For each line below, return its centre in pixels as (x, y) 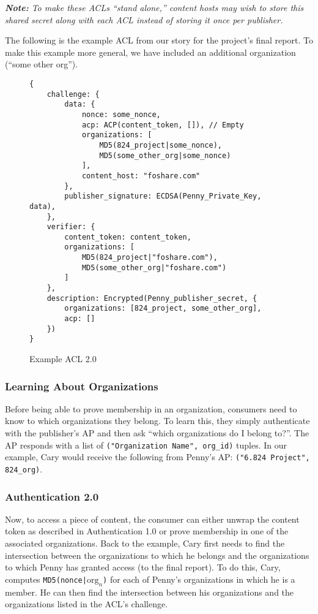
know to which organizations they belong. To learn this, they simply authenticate (157, 421)
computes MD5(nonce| (46, 579)
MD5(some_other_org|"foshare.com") (154, 267)
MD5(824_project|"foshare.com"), (150, 258)
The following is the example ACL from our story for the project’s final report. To (159, 40)
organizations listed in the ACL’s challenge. (87, 604)
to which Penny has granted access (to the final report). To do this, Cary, (143, 567)
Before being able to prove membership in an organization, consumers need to (151, 408)
